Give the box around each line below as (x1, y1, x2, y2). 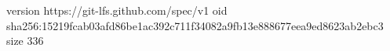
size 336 (6, 32, 44, 49)
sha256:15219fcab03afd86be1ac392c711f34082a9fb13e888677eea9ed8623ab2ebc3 (6, 17, 384, 33)
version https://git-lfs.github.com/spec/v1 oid (6, 2, 228, 18)
